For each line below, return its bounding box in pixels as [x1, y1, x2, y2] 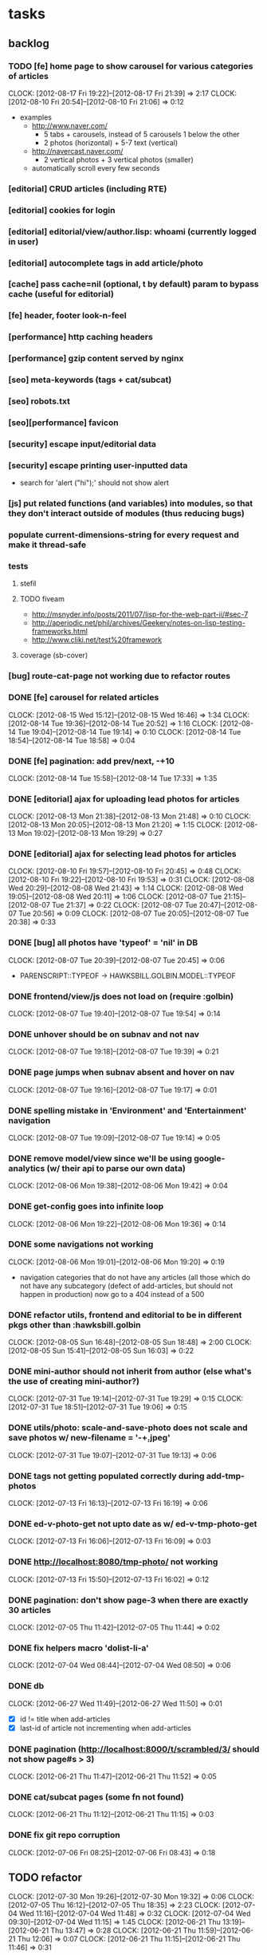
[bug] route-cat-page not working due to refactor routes [8, 671, 231, 682]
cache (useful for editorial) [8, 289, 114, 300]
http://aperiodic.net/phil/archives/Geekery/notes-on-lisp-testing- [31, 618, 245, 628]
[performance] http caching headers [8, 332, 153, 343]
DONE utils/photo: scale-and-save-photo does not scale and [8, 1422, 249, 1433]
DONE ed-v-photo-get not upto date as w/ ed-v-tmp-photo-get [8, 1518, 257, 1529]
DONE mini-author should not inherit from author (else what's [8, 1366, 252, 1377]
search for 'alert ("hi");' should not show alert [19, 478, 169, 487]
